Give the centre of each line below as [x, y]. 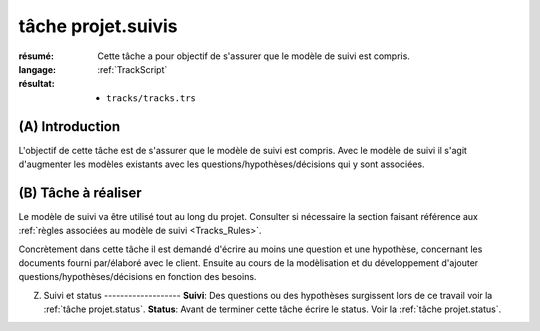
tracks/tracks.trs [151, 98]
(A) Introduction [69, 126]
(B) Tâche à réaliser [80, 192]
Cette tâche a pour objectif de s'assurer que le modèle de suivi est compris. [253, 56]
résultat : [36, 84]
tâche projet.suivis [98, 26]
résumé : [36, 56]
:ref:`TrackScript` [132, 69]
